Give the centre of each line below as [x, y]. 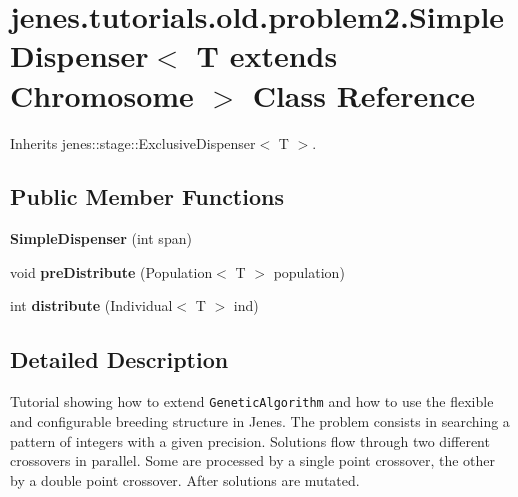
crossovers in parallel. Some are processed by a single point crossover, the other [253, 460]
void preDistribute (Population [111, 271]
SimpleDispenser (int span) [101, 238]
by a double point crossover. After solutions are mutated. [185, 479]
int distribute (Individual [91, 305]
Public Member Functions [147, 196]
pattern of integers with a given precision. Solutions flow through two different [250, 440]
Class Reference [364, 94]
